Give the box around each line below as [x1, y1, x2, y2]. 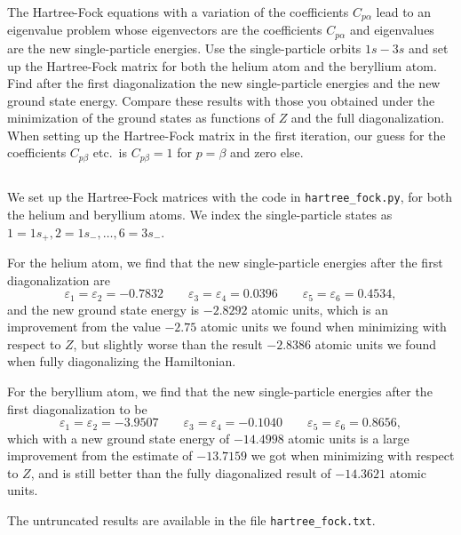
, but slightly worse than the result [73, 334, 263, 353]
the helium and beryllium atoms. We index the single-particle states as [7, 204, 393, 223]
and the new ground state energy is [7, 299, 200, 318]
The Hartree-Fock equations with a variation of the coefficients [7, 3, 349, 20]
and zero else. [229, 143, 304, 162]
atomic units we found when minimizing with [200, 317, 447, 336]
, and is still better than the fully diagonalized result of [30, 463, 331, 482]
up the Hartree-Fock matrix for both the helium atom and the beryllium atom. [7, 56, 437, 75]
